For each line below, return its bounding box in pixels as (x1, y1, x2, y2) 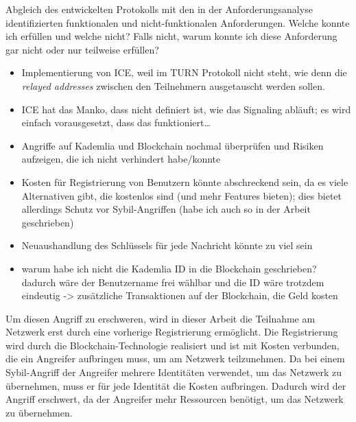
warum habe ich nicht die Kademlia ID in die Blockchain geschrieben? (21, 261, 317, 275)
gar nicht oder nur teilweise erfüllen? (5, 42, 159, 56)
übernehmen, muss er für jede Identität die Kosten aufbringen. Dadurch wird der (5, 378, 346, 392)
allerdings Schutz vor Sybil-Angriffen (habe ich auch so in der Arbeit (21, 202, 311, 216)
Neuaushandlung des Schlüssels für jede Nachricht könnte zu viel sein (21, 238, 313, 253)
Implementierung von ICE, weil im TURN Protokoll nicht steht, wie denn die (21, 65, 347, 80)
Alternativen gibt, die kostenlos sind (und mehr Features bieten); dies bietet (21, 188, 342, 202)
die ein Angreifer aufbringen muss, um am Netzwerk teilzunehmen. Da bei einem (5, 351, 345, 366)
